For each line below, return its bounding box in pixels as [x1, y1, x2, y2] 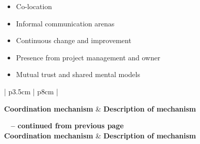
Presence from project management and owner [16, 52, 160, 62]
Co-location [16, 1, 52, 11]
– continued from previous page [11, 120, 124, 131]
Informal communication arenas [16, 18, 115, 28]
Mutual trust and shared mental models [16, 69, 140, 80]
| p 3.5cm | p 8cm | [4, 86, 58, 96]
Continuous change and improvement [16, 35, 131, 46]
